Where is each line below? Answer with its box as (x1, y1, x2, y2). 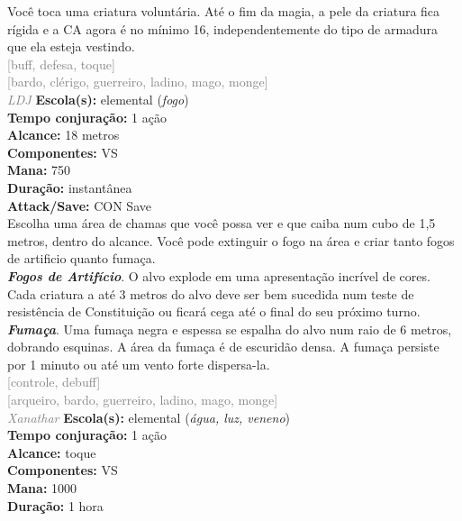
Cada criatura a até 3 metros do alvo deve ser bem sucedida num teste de (7, 284, 414, 303)
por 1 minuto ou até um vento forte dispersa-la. (7, 354, 270, 373)
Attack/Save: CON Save (7, 196, 151, 215)
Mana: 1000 (7, 479, 77, 498)
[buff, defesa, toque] (7, 54, 115, 73)
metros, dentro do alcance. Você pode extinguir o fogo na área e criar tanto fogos (7, 231, 455, 250)
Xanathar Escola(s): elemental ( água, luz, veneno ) (7, 407, 290, 426)
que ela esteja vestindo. (7, 37, 135, 56)
